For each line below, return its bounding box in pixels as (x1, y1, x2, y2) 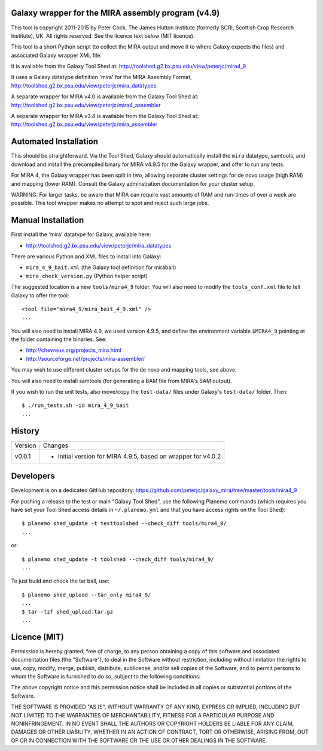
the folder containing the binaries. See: (11, 336, 107, 343)
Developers (11, 471, 55, 481)
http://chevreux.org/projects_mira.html (26, 346, 121, 354)
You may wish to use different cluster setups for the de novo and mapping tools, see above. (11, 366, 237, 373)
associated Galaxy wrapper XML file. (11, 52, 102, 59)
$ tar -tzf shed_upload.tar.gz (22, 608, 114, 615)
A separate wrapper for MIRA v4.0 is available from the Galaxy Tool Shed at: (11, 93, 199, 100)
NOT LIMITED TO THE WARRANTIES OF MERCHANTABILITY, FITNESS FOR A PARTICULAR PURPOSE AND (11, 711, 275, 719)
